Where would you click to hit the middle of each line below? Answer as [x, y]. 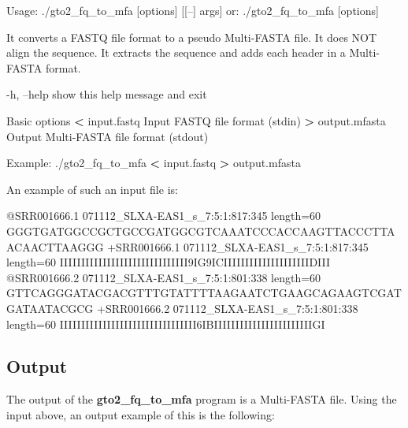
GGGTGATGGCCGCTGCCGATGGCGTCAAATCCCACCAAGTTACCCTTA [201, 231]
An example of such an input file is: [92, 189]
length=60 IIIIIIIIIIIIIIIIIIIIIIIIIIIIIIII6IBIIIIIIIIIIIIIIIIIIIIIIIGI [166, 324]
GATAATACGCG [50, 308]
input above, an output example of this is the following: [141, 414]
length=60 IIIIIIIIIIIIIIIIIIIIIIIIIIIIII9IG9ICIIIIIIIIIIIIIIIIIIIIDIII [169, 262]
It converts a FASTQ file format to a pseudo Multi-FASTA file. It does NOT [192, 37]
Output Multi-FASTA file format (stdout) [108, 136]
